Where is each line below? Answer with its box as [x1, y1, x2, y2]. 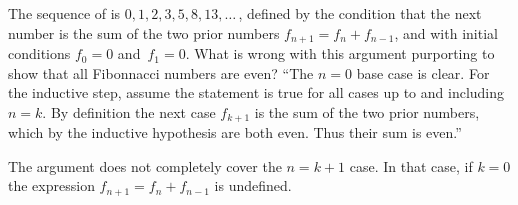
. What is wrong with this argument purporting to [185, 43, 495, 64]
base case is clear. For [356, 62, 490, 83]
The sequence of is [8, 3, 121, 23]
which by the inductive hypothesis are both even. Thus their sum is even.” [8, 122, 462, 143]
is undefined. [214, 175, 292, 196]
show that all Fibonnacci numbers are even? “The [8, 62, 314, 83]
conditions [8, 43, 71, 64]
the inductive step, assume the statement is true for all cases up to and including [8, 82, 505, 103]
